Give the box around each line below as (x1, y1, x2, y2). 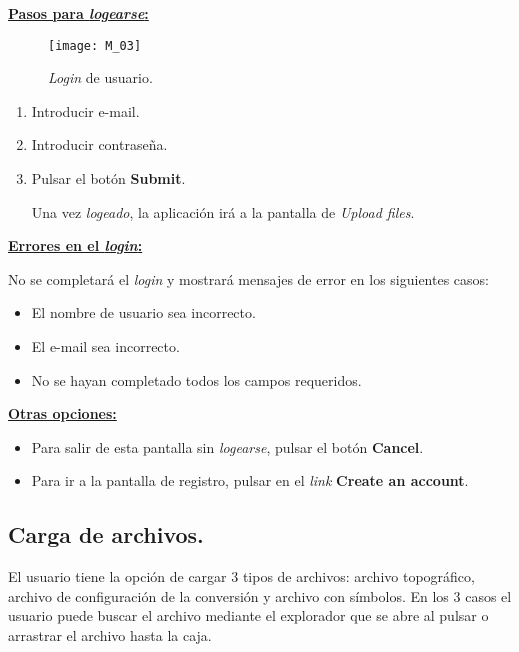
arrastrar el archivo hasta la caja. (8, 624, 212, 645)
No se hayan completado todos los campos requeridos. (31, 369, 362, 390)
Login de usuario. (48, 67, 153, 88)
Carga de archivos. (8, 519, 204, 550)
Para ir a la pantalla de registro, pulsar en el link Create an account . (31, 470, 469, 491)
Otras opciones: (8, 403, 117, 424)
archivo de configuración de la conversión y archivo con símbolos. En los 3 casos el (8, 585, 512, 606)
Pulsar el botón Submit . (31, 168, 186, 189)
